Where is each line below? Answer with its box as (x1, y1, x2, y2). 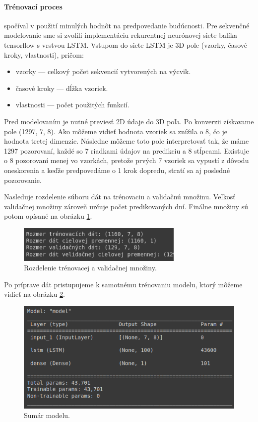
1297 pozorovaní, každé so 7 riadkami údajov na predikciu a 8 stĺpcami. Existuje (4, 145, 249, 156)
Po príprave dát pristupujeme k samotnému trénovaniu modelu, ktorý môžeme (4, 279, 243, 289)
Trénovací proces (4, 1, 63, 11)
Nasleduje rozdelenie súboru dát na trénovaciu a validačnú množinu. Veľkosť (4, 191, 236, 202)
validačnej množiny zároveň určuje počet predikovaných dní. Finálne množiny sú (4, 201, 248, 211)
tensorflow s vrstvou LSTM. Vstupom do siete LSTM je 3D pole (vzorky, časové (4, 39, 247, 50)
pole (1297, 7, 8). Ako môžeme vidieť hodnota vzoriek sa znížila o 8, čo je (4, 126, 228, 136)
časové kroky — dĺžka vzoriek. (15, 83, 108, 93)
